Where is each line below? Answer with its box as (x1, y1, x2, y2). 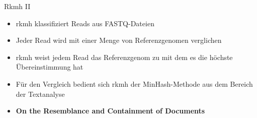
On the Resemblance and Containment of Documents (16, 105, 205, 116)
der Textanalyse (16, 88, 65, 99)
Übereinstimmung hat (16, 62, 83, 72)
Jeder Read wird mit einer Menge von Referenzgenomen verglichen (16, 35, 222, 45)
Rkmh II (4, 1, 31, 11)
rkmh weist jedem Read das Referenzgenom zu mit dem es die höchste (16, 51, 233, 62)
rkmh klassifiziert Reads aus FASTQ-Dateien (16, 18, 154, 28)
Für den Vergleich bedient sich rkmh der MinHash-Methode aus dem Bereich (16, 78, 253, 89)
